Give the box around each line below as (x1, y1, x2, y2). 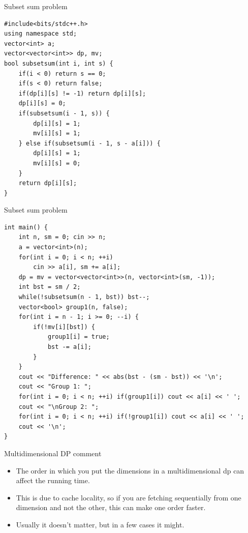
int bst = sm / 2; (18, 283, 81, 291)
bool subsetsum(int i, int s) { (4, 60, 113, 67)
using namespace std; (4, 30, 77, 38)
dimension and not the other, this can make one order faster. (16, 502, 206, 513)
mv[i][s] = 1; (33, 130, 81, 137)
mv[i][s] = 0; (33, 159, 81, 167)
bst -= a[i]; (47, 343, 91, 350)
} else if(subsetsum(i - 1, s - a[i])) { (18, 139, 161, 147)
